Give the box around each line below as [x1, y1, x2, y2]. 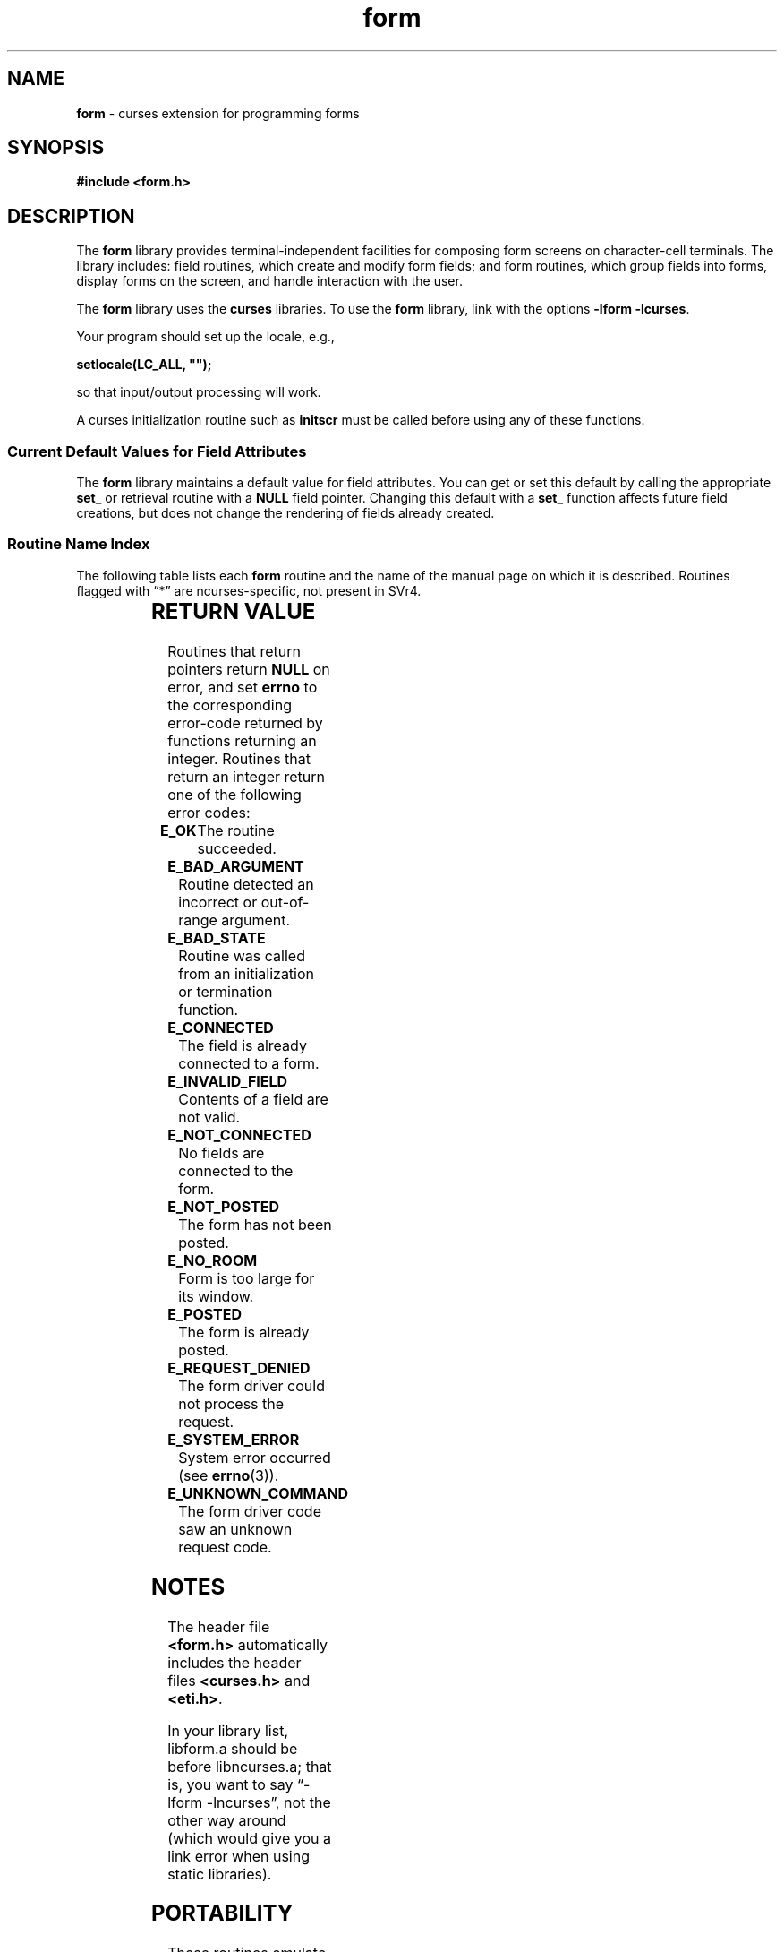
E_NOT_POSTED [167, 1197, 279, 1216]
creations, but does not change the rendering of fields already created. [76, 505, 495, 521]
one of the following [167, 785, 302, 804]
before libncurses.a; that [167, 1757, 332, 1776]
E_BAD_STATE [167, 928, 266, 947]
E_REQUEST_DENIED [167, 1358, 311, 1377]
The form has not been [178, 1215, 332, 1234]
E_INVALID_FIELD [167, 1071, 288, 1090]
